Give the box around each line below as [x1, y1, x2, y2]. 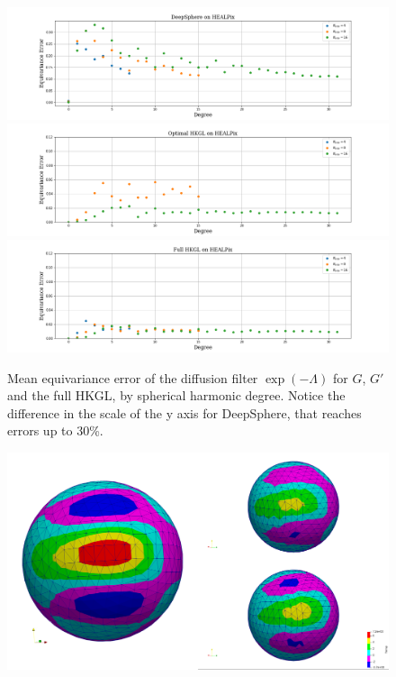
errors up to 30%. [7, 421, 103, 440]
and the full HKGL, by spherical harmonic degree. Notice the [7, 386, 346, 405]
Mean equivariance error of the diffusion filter [7, 368, 258, 387]
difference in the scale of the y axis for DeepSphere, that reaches [7, 403, 362, 422]
